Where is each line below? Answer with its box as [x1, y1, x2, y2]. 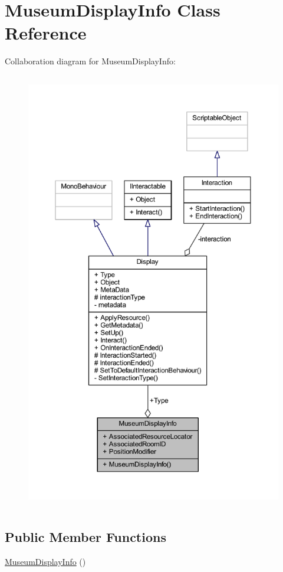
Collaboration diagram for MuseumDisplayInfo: [5, 55, 176, 67]
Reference [5, 21, 87, 45]
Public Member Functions [5, 528, 166, 546]
